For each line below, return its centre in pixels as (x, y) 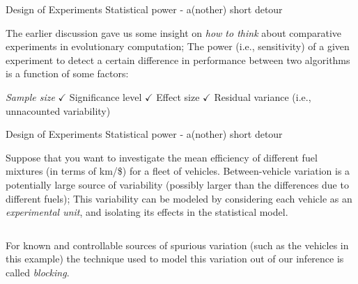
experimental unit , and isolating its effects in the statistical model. (147, 212)
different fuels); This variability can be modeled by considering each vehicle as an (179, 198)
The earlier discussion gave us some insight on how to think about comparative (174, 32)
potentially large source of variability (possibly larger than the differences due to (177, 184)
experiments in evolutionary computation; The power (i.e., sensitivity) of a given (178, 46)
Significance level (106, 96)
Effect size (178, 96)
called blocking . (38, 272)
